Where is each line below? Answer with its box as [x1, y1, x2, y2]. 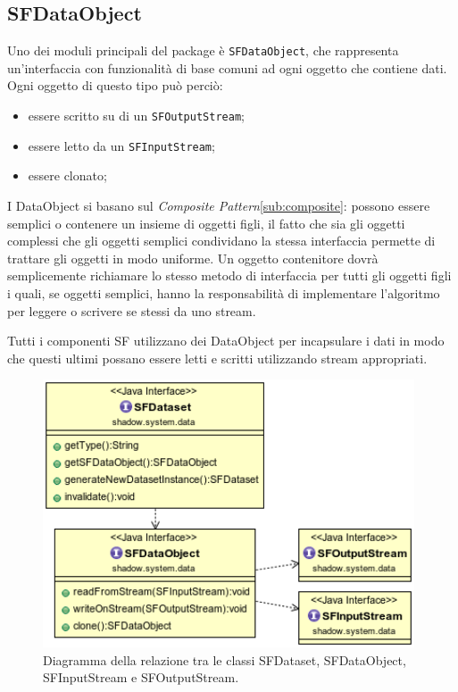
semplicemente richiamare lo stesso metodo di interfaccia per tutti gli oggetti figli [7, 266, 452, 285]
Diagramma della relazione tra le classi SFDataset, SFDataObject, [43, 650, 406, 669]
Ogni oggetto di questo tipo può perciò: [7, 76, 223, 95]
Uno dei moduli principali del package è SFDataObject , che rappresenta [7, 41, 399, 60]
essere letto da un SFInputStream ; [28, 136, 215, 154]
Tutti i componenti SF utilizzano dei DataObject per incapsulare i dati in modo [7, 331, 445, 350]
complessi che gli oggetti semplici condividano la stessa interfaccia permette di [7, 231, 436, 250]
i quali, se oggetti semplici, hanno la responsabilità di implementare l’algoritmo [7, 283, 440, 302]
